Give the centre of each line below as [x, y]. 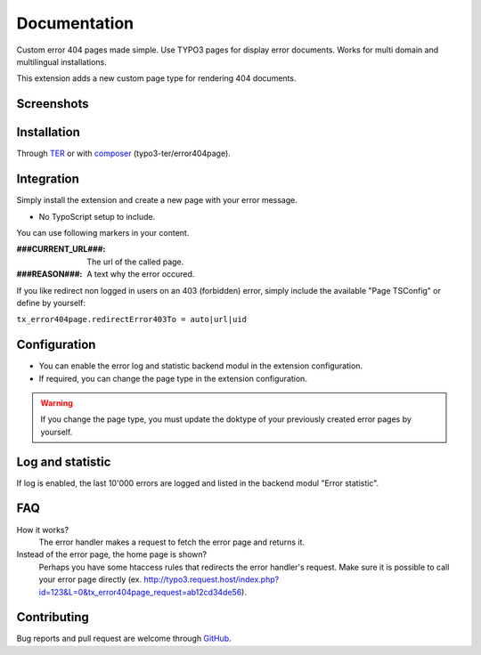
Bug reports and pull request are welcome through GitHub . [124, 639]
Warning [57, 403]
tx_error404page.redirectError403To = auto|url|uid [132, 319]
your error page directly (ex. [90, 579]
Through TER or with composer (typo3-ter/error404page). [123, 154]
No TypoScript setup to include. [97, 216]
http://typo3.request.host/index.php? [212, 579]
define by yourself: [51, 303]
